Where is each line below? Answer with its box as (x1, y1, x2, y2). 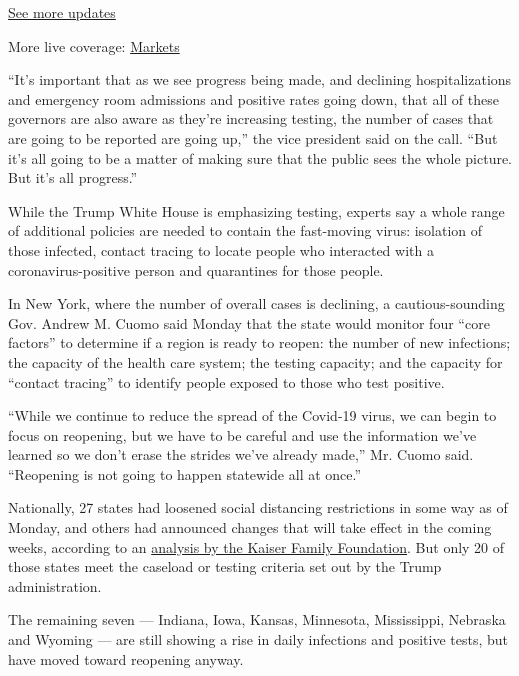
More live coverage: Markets (8, 35, 180, 56)
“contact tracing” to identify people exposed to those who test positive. (8, 371, 445, 392)
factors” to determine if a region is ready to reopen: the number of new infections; (8, 332, 511, 353)
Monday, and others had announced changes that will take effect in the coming (8, 517, 492, 538)
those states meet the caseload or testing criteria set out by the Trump (8, 556, 442, 577)
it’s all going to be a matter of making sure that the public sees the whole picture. (8, 147, 513, 168)
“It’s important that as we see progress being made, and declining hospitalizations (8, 69, 512, 90)
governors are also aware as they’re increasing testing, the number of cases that (8, 108, 494, 129)
